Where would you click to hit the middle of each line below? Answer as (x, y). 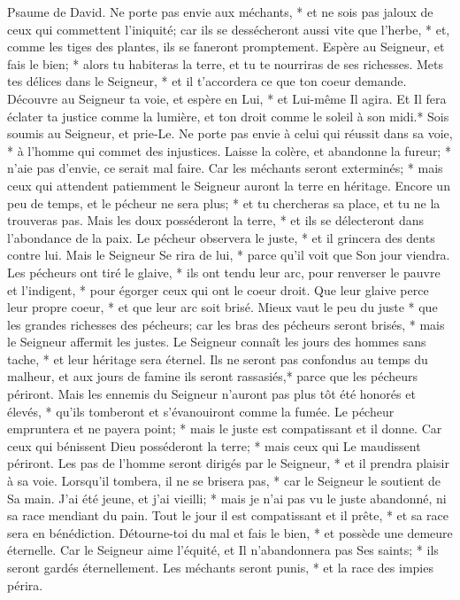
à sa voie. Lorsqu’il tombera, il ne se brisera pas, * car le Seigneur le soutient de (224, 481)
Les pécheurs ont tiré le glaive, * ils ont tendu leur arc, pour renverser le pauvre (224, 272)
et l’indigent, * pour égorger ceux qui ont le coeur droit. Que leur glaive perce (218, 289)
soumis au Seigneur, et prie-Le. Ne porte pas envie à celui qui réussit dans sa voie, (230, 133)
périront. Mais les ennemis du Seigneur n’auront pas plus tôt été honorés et (211, 394)
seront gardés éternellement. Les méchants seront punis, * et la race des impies (220, 567)
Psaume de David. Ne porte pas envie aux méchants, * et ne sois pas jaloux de (220, 12)
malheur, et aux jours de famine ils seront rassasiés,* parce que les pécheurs (213, 376)
